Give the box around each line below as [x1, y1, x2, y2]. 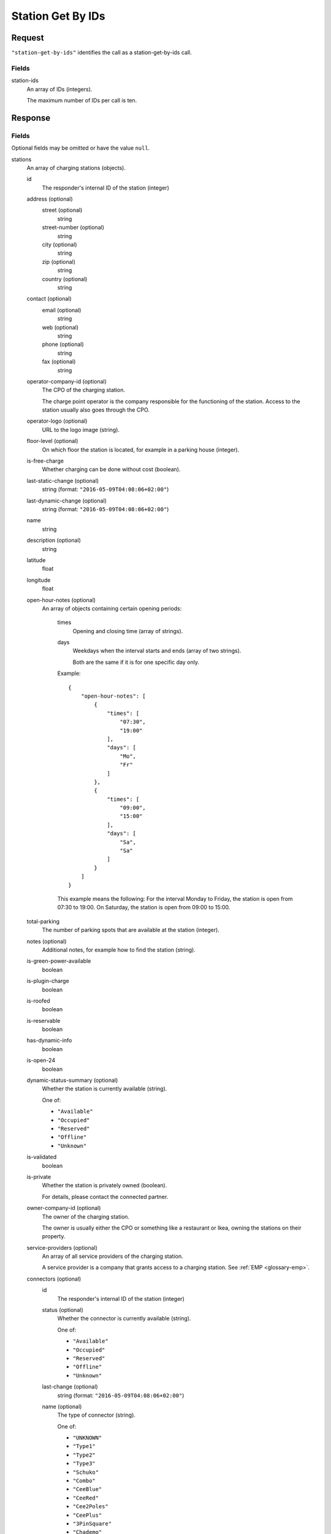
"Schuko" [72, 1468, 99, 1476]
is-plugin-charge [26, 977, 70, 985]
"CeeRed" [72, 1494, 99, 1501]
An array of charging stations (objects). [26, 164, 126, 171]
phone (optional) [42, 341, 84, 348]
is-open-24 [26, 1057, 55, 1064]
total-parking [26, 917, 60, 925]
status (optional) [42, 1306, 83, 1314]
